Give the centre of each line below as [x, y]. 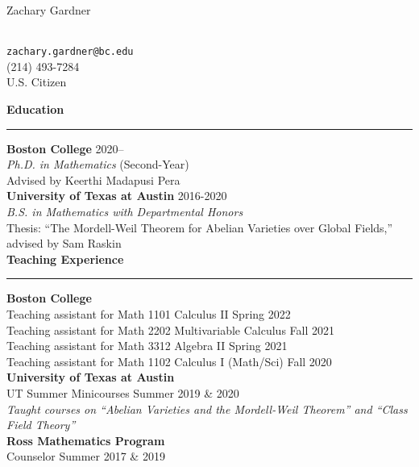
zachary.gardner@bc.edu [70, 52]
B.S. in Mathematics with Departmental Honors [125, 211]
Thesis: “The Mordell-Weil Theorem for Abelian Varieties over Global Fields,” [200, 227]
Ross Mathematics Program [86, 440]
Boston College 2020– [65, 148]
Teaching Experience [65, 259]
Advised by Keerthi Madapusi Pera [93, 179]
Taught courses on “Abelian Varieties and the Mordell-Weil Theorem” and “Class [207, 409]
